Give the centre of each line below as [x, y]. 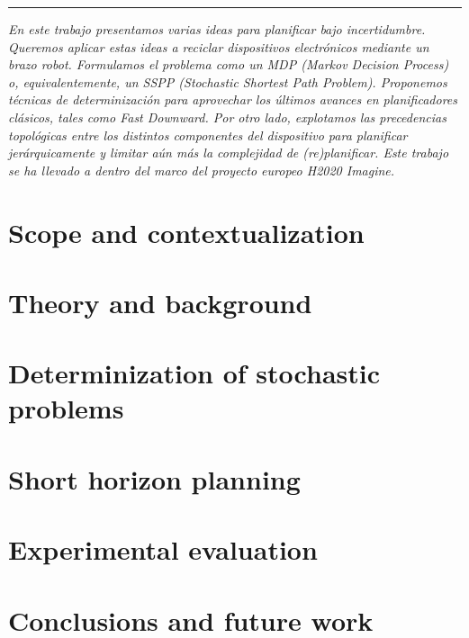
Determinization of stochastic [194, 373]
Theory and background [160, 302]
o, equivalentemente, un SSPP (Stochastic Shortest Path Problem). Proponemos [228, 81]
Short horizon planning [154, 478]
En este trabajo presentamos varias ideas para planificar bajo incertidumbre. [217, 29]
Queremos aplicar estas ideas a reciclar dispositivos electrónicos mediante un [219, 46]
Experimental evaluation [163, 549]
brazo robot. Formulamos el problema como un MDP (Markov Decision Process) [229, 64]
